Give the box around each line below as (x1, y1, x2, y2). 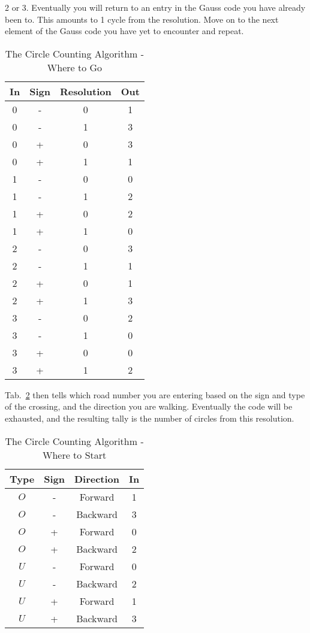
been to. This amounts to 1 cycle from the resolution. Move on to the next (5, 13, 279, 25)
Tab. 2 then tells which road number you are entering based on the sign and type (5, 388, 305, 401)
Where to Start (42, 447, 107, 462)
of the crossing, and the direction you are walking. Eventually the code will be (5, 400, 293, 413)
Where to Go (47, 60, 103, 74)
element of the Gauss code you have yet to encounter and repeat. (5, 25, 244, 37)
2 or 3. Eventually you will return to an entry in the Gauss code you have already (5, 1, 306, 13)
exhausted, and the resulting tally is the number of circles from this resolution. (5, 411, 294, 424)
